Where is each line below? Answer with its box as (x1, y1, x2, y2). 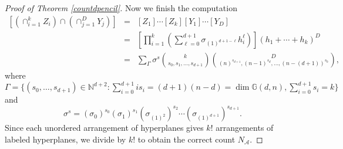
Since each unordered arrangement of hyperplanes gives (5, 121, 204, 134)
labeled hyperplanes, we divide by (5, 133, 126, 145)
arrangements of (216, 121, 274, 134)
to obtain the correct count (137, 133, 236, 145)
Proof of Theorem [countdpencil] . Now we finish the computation (5, 2, 237, 13)
